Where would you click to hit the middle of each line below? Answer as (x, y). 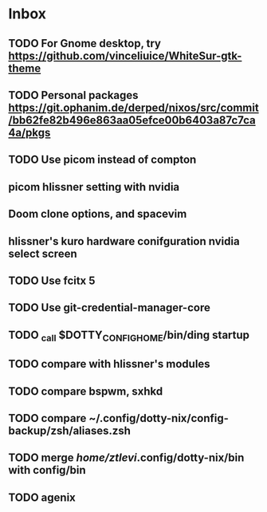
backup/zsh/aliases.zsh (70, 431)
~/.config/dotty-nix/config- (159, 418)
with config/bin (47, 470)
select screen (43, 253)
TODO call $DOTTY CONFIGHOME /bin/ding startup (129, 336)
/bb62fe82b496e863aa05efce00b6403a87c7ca (132, 120)
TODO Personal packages (73, 95)
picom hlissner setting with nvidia (94, 187)
